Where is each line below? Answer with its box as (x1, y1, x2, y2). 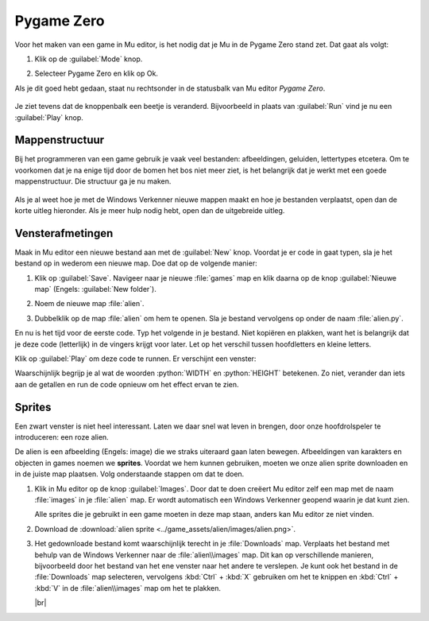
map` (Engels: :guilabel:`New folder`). (34, 285, 157, 294)
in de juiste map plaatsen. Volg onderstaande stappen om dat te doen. (14, 469, 245, 479)
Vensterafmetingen (14, 227, 114, 240)
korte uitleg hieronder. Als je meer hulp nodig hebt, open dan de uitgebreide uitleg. (14, 205, 285, 215)
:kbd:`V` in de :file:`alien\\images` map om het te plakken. (34, 583, 222, 592)
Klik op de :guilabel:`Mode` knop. (34, 54, 143, 64)
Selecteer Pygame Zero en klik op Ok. (34, 68, 159, 79)
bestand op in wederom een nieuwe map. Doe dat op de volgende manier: (14, 258, 257, 268)
